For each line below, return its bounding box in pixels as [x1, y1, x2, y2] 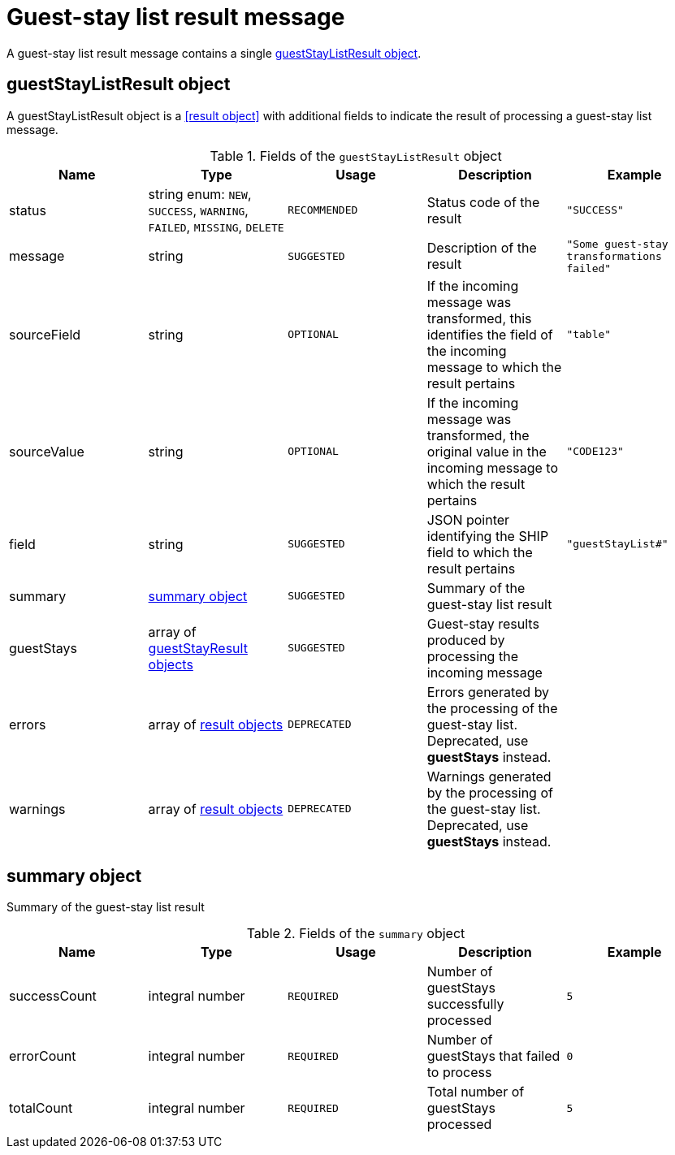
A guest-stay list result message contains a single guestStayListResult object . [6, 45, 422, 60]
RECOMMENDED [288, 204, 358, 217]
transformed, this [426, 309, 532, 327]
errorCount [9, 1048, 76, 1065]
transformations [566, 249, 662, 262]
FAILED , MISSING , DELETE [148, 218, 284, 235]
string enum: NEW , [148, 185, 252, 202]
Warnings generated [426, 768, 552, 785]
